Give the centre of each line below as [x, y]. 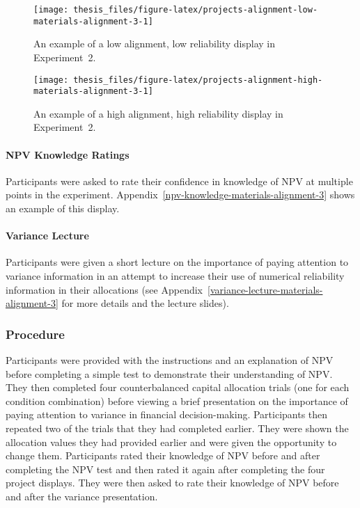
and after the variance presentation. [82, 496]
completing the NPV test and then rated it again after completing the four [165, 469]
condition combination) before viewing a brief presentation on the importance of [177, 400]
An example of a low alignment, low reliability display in [155, 43]
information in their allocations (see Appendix [104, 289]
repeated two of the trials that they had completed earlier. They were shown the [177, 428]
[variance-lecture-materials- [265, 289]
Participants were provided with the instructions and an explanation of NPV [170, 359]
